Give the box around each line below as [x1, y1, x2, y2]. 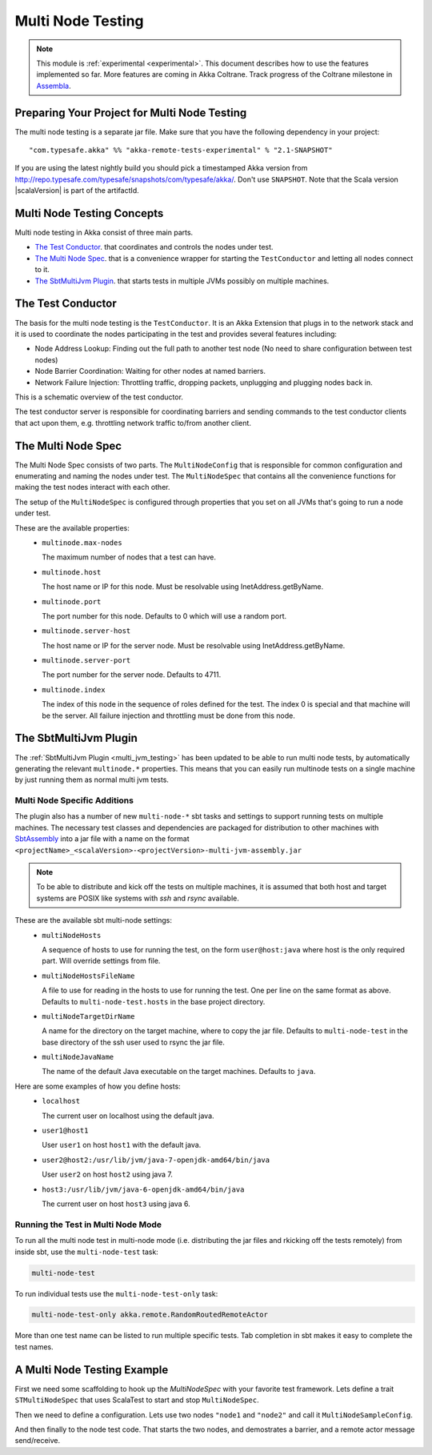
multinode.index [42, 685, 106, 694]
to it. [34, 265, 50, 275]
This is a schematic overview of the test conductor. [14, 392, 184, 402]
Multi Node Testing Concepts [14, 206, 164, 220]
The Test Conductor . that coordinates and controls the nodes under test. [34, 242, 274, 252]
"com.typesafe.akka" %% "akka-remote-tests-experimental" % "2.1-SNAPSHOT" [29, 146, 333, 155]
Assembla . [36, 81, 71, 90]
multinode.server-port [42, 656, 131, 665]
